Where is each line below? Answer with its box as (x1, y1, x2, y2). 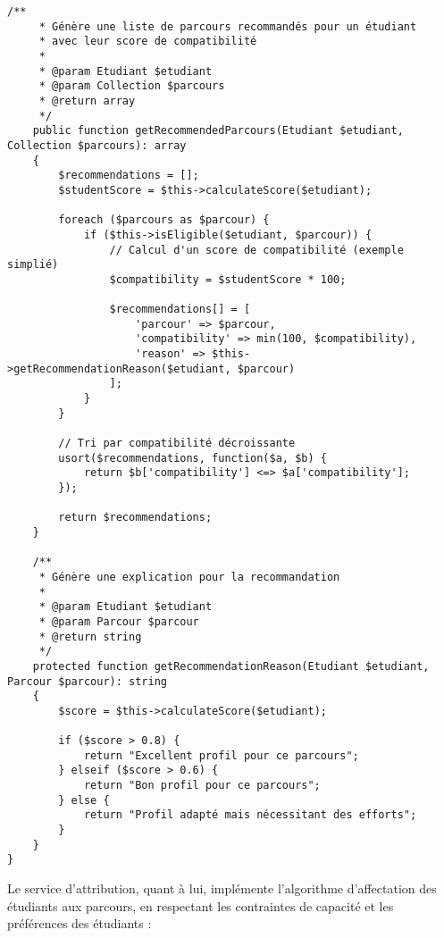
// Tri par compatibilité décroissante (58, 437, 296, 450)
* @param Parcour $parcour (38, 615, 199, 628)
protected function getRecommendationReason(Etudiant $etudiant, (32, 659, 430, 673)
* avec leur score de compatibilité (38, 35, 257, 48)
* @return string (38, 630, 142, 643)
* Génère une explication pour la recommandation (38, 570, 340, 583)
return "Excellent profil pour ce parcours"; (83, 749, 359, 762)
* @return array (38, 94, 136, 107)
